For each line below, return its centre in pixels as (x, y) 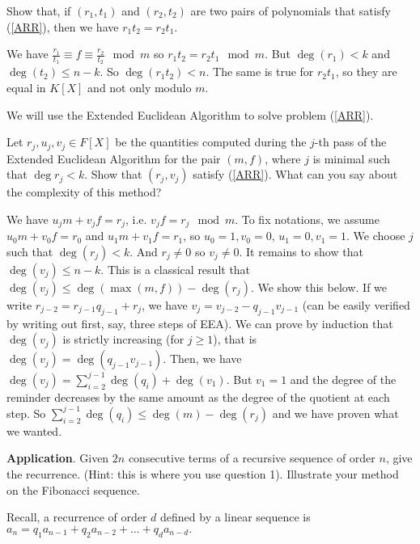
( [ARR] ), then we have (63, 26)
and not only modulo (140, 88)
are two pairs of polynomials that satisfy (291, 11)
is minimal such (352, 158)
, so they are (366, 72)
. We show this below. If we (319, 287)
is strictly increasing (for (123, 339)
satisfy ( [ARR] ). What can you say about (295, 174)
